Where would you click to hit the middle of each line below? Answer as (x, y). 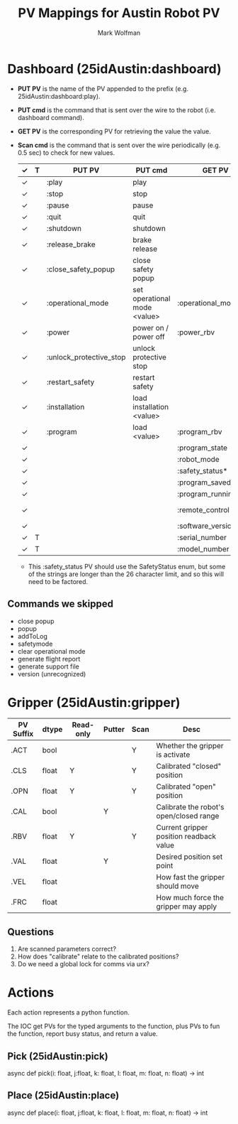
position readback (186, 836)
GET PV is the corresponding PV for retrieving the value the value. (114, 131)
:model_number (203, 549)
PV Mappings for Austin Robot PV (119, 13)
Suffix (23, 734)
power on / (151, 328)
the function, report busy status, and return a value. (83, 1034)
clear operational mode (52, 651)
